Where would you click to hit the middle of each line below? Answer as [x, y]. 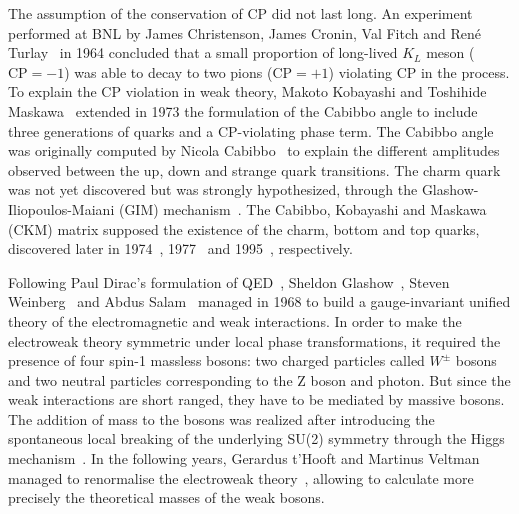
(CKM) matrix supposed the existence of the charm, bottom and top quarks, [244, 228]
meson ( [450, 52]
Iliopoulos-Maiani [61, 208]
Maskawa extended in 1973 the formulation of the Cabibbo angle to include [243, 110]
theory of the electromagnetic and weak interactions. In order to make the [235, 320]
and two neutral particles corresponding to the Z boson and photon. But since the [259, 379]
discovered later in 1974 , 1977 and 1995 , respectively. [180, 248]
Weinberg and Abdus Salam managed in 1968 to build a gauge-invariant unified [259, 301]
